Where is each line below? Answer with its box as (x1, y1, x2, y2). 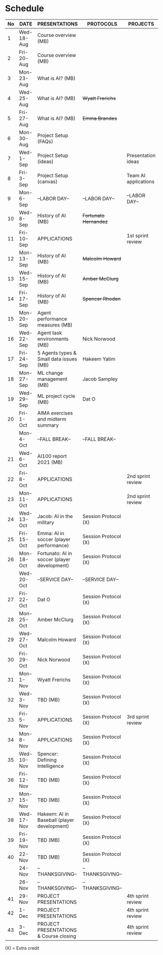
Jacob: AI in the (37, 513, 73, 520)
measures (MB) (37, 321, 73, 328)
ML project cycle (37, 392, 76, 399)
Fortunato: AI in (37, 550, 72, 556)
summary (37, 421, 59, 428)
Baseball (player (37, 816, 74, 823)
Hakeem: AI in (37, 810, 69, 817)
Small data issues (37, 355, 78, 362)
